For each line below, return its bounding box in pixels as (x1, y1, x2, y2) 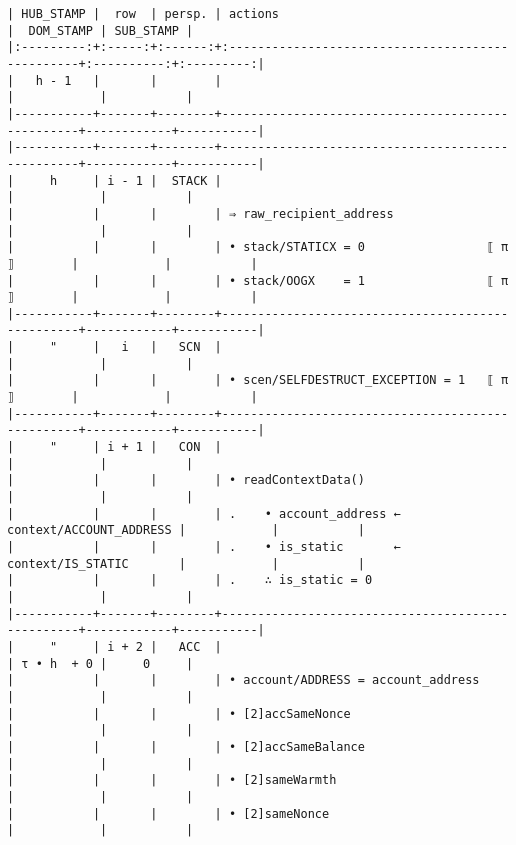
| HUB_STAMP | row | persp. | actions (7, 7, 280, 21)
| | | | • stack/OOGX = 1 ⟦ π (7, 273, 509, 288)
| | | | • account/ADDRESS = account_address (7, 673, 480, 688)
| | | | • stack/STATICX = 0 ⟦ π (7, 240, 509, 255)
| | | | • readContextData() (7, 473, 365, 488)
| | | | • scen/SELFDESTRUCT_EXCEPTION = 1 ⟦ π (7, 373, 509, 388)
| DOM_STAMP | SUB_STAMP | (7, 23, 194, 38)
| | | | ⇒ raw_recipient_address (7, 206, 394, 221)
